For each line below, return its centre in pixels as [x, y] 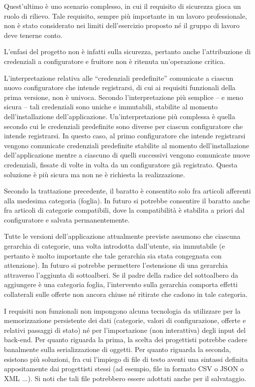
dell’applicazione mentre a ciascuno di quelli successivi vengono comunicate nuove [127, 155]
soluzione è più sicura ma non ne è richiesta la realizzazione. [95, 174]
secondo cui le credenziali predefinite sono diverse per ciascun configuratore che [124, 126]
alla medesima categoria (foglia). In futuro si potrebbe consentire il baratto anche [127, 200]
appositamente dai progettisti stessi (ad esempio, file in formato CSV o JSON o [124, 369]
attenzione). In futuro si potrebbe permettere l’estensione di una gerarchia [116, 265]
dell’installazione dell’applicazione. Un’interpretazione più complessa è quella [120, 116]
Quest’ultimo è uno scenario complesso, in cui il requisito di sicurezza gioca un [123, 6]
